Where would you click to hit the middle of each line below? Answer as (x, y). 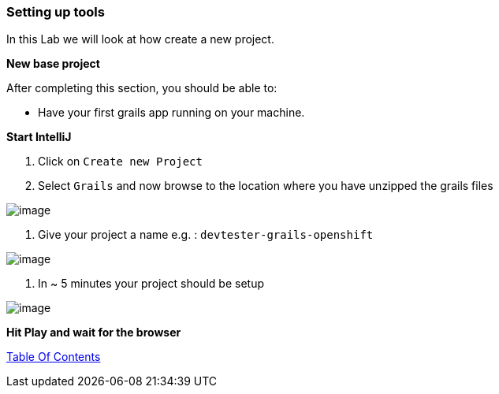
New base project (53, 64)
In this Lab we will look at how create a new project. (140, 39)
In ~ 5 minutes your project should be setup (151, 284)
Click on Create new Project (120, 162)
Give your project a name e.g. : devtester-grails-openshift (206, 235)
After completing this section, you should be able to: (142, 88)
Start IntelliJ (39, 137)
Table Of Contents (54, 357)
